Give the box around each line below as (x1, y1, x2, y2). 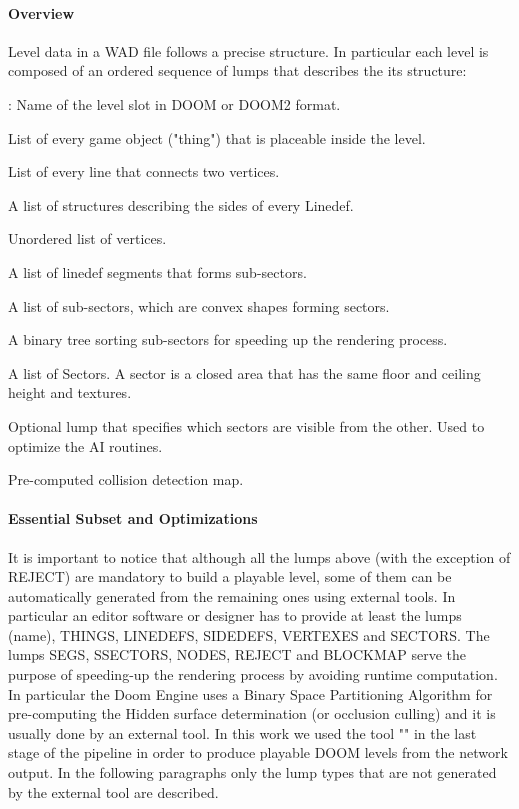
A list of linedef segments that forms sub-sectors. (8, 261, 307, 282)
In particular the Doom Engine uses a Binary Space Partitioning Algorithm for (8, 683, 493, 704)
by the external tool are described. (8, 781, 219, 802)
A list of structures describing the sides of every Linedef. (8, 194, 354, 215)
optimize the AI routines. (8, 435, 163, 456)
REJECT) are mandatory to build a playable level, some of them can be (8, 566, 452, 587)
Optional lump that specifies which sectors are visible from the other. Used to (8, 415, 485, 436)
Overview (8, 2, 75, 23)
